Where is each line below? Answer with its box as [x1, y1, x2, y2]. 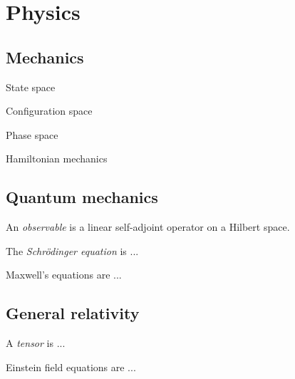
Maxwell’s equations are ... [6, 267, 122, 282]
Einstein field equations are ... [6, 359, 136, 374]
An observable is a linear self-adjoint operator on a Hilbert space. [6, 219, 290, 234]
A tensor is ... [6, 336, 66, 351]
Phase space [6, 127, 58, 142]
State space [6, 79, 56, 94]
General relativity [6, 302, 140, 324]
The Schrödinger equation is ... [6, 243, 139, 258]
